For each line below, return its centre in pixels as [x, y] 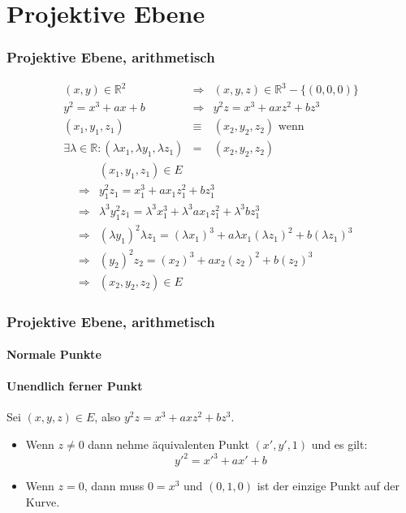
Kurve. [43, 501]
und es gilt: [339, 444]
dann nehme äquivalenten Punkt [168, 444]
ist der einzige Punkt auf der [328, 486]
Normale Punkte [54, 354]
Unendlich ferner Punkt [75, 386]
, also [108, 417]
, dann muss [114, 486]
